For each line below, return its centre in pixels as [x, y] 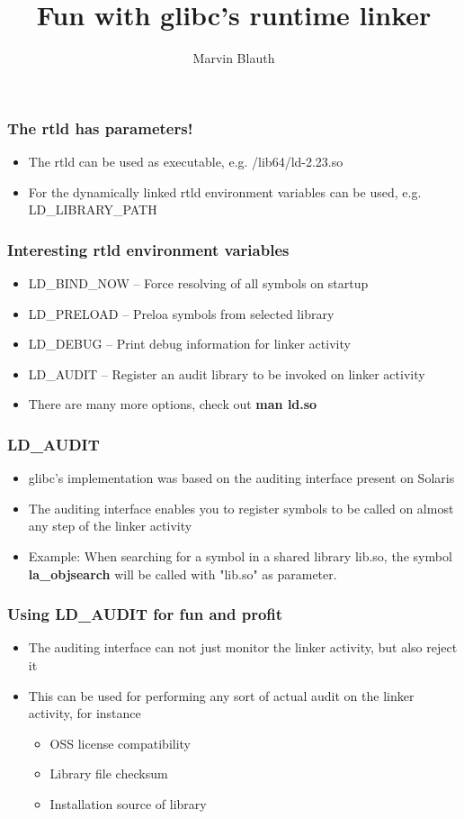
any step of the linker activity [110, 526]
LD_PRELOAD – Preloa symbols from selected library [181, 313]
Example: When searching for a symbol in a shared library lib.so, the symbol [240, 555]
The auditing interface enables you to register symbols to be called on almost [241, 508]
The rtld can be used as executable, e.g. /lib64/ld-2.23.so [186, 162]
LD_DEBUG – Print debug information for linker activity [189, 344]
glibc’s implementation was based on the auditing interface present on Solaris [241, 478]
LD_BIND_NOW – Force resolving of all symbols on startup [198, 283]
